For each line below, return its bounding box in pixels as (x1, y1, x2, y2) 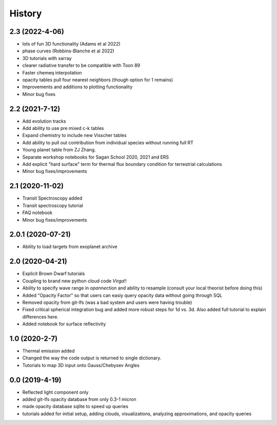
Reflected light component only (22, 389, 89, 395)
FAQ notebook (22, 209, 53, 216)
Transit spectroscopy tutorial (22, 202, 83, 208)
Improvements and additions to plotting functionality (22, 84, 133, 90)
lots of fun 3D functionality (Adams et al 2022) (22, 41, 121, 47)
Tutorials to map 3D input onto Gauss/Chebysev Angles (22, 362, 140, 368)
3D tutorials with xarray (22, 55, 72, 61)
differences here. (22, 314, 59, 320)
